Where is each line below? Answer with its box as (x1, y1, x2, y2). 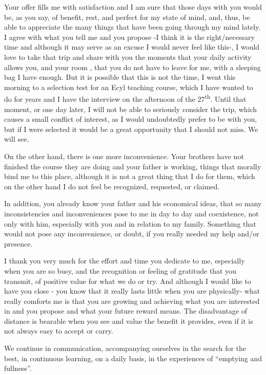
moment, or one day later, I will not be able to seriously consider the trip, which (4, 103, 257, 114)
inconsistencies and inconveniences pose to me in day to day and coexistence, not (4, 208, 259, 218)
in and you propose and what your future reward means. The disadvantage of (4, 305, 248, 316)
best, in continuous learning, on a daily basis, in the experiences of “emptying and (4, 352, 262, 363)
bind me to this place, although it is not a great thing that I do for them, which (4, 171, 255, 182)
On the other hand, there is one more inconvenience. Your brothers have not (4, 150, 244, 161)
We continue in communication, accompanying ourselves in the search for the (4, 343, 247, 354)
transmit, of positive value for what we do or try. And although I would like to (4, 275, 251, 286)
